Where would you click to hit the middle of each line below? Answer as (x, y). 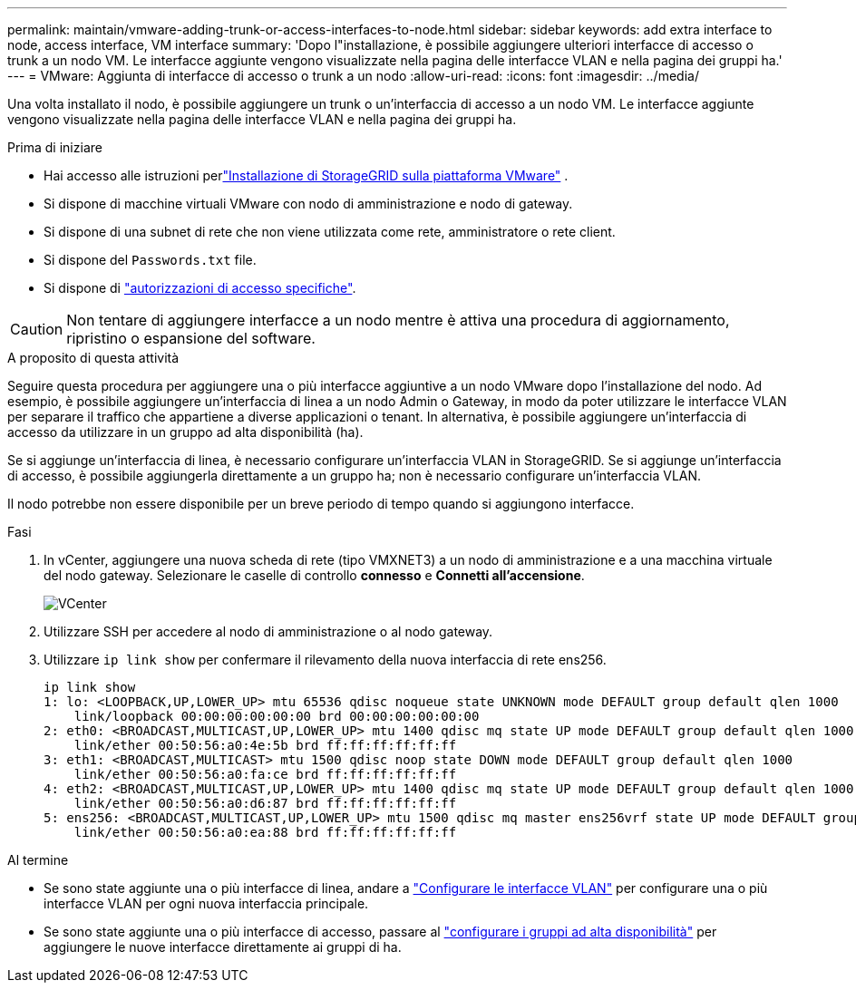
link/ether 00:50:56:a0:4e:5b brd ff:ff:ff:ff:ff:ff (265, 745)
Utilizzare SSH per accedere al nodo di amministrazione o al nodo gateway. (268, 631)
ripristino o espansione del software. (191, 338)
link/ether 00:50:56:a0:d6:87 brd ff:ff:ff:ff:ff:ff (265, 803)
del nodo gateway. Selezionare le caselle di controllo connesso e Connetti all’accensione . (314, 575)
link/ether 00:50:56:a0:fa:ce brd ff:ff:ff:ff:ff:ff (265, 774)
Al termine (38, 860)
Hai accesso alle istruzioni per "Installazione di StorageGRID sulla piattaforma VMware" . (306, 175)
